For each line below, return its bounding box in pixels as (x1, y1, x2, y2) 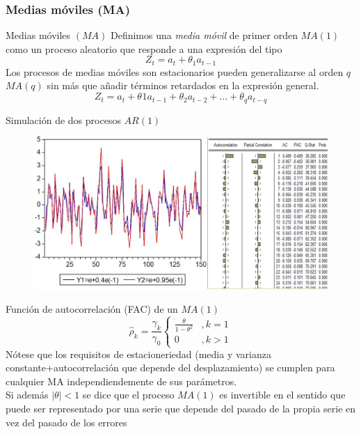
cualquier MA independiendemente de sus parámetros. (6, 373, 237, 388)
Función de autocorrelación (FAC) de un (6, 302, 178, 316)
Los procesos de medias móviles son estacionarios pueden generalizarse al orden (6, 64, 344, 79)
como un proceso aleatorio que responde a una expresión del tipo (6, 41, 282, 56)
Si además (6, 387, 49, 402)
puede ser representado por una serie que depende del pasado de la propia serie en (6, 401, 356, 416)
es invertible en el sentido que (219, 387, 346, 402)
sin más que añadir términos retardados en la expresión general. (47, 78, 319, 93)
